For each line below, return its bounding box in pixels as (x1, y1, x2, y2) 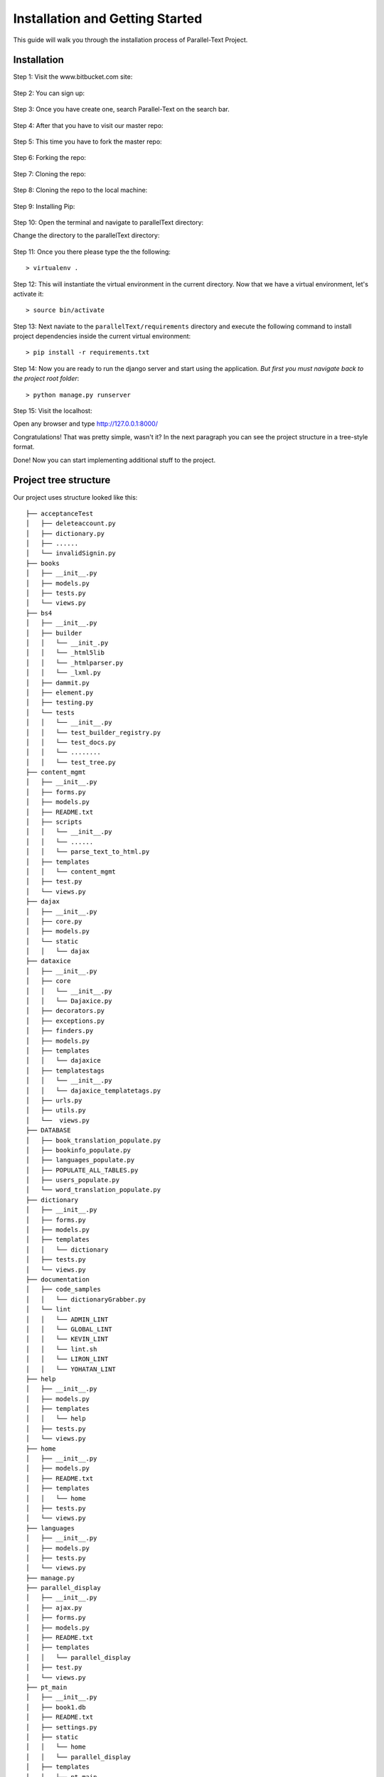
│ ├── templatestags (26, 1066, 105, 1075)
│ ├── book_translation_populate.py (26, 1136, 161, 1144)
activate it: (13, 289, 44, 298)
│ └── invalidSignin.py (26, 549, 117, 557)
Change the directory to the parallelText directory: (13, 231, 160, 240)
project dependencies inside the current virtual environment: (13, 332, 191, 340)
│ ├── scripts (26, 818, 82, 826)
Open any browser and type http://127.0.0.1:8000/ (13, 419, 158, 428)
